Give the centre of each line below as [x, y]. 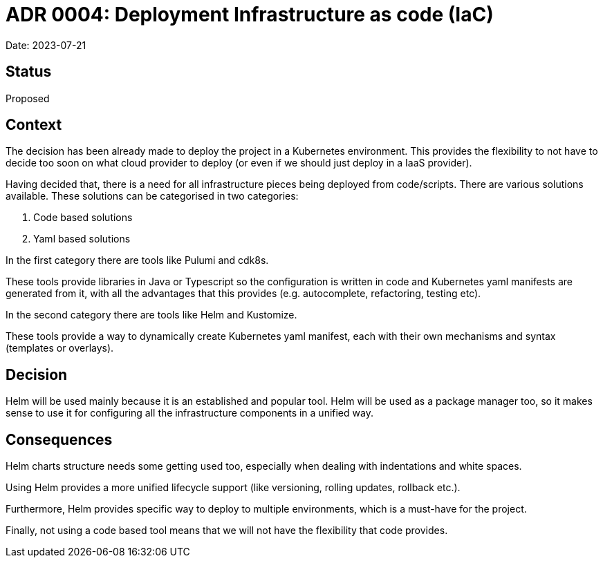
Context [34, 125]
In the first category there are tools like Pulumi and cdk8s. [137, 260]
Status [29, 72]
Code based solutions [83, 218]
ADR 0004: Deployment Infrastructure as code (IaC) [250, 15]
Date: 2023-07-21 [46, 45]
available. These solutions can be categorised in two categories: [152, 196]
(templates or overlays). [60, 348]
